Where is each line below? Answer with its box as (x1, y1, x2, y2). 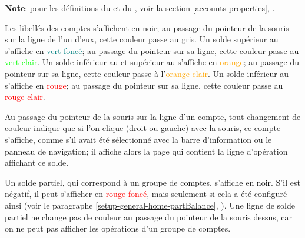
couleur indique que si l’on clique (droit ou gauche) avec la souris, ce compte (5, 122, 281, 134)
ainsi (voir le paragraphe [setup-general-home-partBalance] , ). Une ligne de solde (5, 199, 295, 211)
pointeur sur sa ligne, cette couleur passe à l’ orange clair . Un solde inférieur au (5, 67, 289, 79)
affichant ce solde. (5, 156, 69, 169)
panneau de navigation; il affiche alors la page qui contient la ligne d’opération (5, 145, 288, 157)
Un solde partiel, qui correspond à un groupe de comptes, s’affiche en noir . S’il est (5, 176, 300, 188)
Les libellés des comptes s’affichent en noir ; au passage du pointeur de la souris (5, 21, 289, 33)
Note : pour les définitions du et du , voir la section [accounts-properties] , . (5, 2, 275, 14)
